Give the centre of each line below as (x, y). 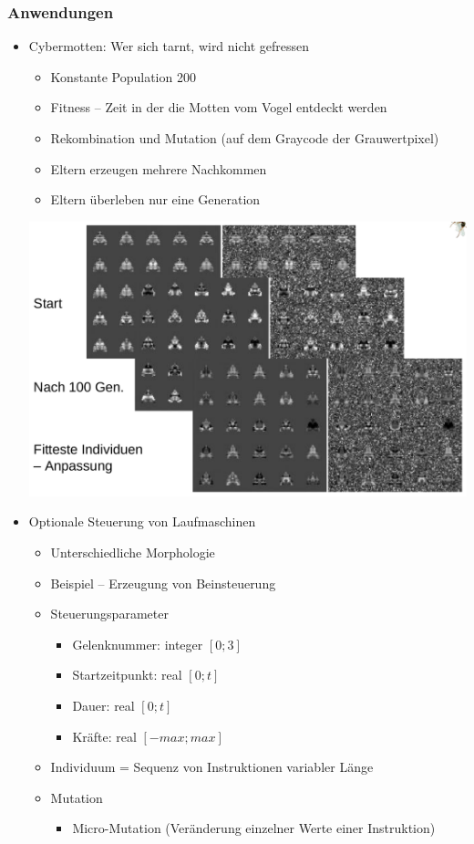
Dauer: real (103, 705)
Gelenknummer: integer (138, 644)
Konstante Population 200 (123, 76)
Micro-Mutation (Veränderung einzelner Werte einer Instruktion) (254, 828)
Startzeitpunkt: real (127, 675)
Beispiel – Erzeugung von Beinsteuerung (163, 583)
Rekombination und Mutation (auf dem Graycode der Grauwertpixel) (245, 138)
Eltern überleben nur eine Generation (155, 199)
